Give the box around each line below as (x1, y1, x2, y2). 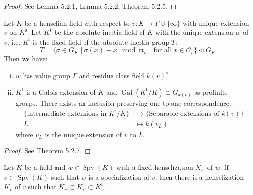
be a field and (24, 162, 66, 172)
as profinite (194, 86, 228, 97)
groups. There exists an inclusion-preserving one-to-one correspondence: (15, 97, 231, 108)
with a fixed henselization (116, 162, 193, 172)
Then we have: (4, 54, 48, 64)
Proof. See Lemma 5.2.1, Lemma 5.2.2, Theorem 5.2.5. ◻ (4, 1, 177, 11)
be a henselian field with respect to (24, 17, 130, 28)
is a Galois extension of (26, 86, 96, 97)
